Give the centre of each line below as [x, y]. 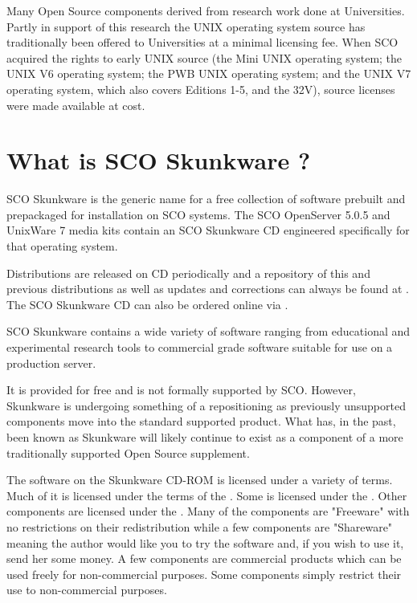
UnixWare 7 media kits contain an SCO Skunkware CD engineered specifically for [208, 230]
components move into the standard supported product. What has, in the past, [201, 421]
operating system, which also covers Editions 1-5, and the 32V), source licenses [201, 89]
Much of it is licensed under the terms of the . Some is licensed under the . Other [207, 495]
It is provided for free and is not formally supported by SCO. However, [181, 390]
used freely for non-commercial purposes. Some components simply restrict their [204, 574]
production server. [51, 363]
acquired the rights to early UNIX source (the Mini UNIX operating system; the [204, 57]
